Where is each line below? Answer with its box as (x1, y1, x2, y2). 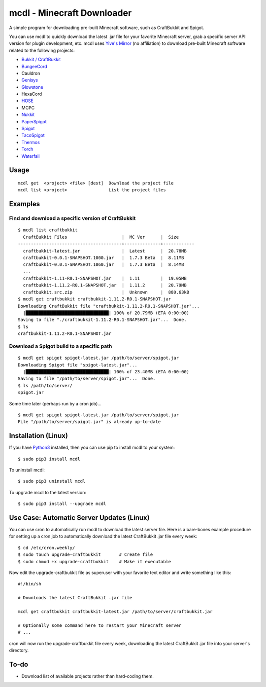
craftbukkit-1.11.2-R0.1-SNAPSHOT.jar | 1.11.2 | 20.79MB (23, 283, 187, 288)
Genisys (21, 77, 38, 83)
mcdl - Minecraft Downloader (9, 7, 132, 18)
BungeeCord (21, 63, 47, 69)
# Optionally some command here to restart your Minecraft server (18, 622, 182, 628)
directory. (9, 647, 29, 653)
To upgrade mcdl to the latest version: (9, 489, 86, 495)
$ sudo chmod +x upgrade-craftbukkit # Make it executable (18, 559, 171, 564)
